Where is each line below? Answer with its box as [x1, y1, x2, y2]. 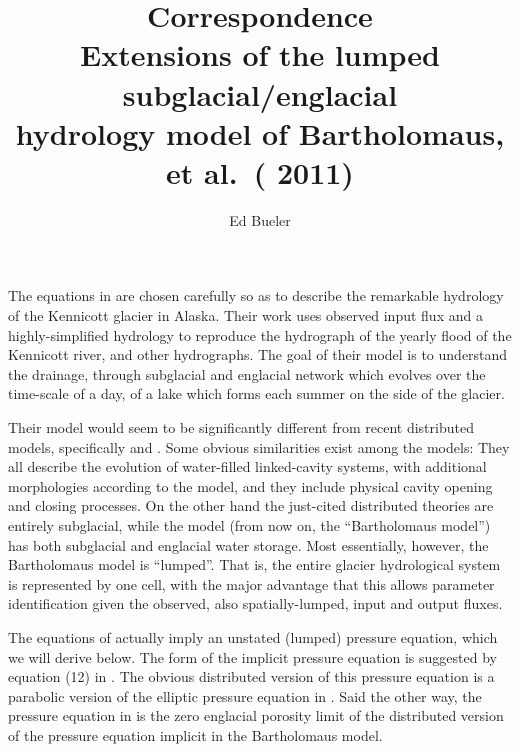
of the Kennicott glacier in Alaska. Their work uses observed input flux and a [8, 305, 483, 326]
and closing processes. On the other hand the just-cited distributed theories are [8, 495, 494, 516]
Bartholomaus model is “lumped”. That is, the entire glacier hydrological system [8, 554, 501, 575]
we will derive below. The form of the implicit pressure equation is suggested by [8, 646, 497, 667]
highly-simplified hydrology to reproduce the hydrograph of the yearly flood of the [8, 324, 512, 345]
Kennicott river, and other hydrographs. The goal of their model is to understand [8, 344, 508, 365]
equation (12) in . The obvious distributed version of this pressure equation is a [8, 666, 495, 687]
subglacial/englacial [122, 73, 398, 114]
